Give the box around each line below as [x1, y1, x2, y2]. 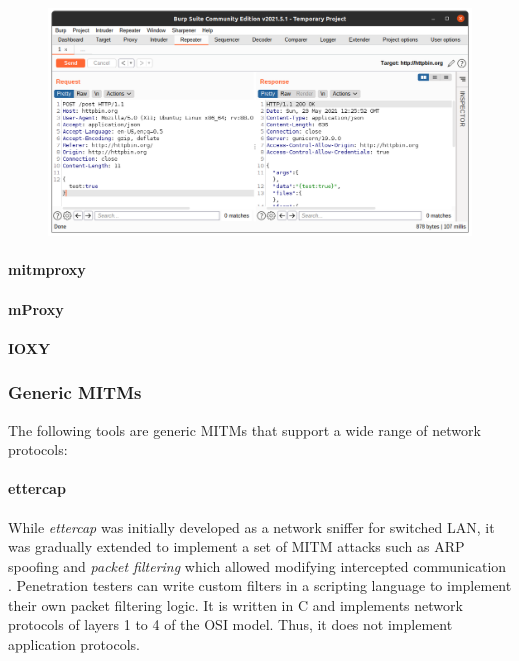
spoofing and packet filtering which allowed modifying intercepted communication [8, 555, 507, 576]
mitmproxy [8, 259, 86, 280]
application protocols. [8, 634, 140, 655]
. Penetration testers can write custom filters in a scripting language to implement [8, 575, 512, 596]
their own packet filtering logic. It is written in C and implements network [8, 594, 463, 615]
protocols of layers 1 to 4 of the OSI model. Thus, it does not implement [8, 614, 453, 635]
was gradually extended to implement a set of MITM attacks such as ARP [8, 536, 465, 557]
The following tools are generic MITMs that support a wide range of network [8, 419, 481, 440]
